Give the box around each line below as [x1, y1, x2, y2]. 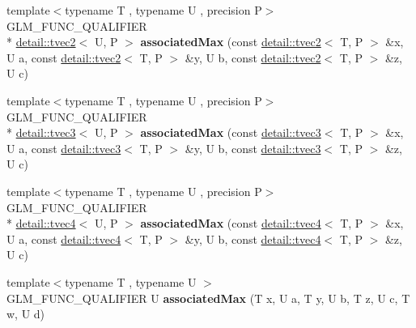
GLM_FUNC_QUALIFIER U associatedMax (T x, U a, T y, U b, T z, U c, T [6, 289, 410, 306]
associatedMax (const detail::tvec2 [140, 33, 321, 50]
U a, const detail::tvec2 [6, 49, 121, 66]
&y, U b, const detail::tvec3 [185, 139, 321, 156]
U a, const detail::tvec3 [6, 139, 121, 156]
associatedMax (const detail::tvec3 [140, 124, 321, 141]
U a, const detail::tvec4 [6, 230, 121, 247]
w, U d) [6, 305, 45, 322]
